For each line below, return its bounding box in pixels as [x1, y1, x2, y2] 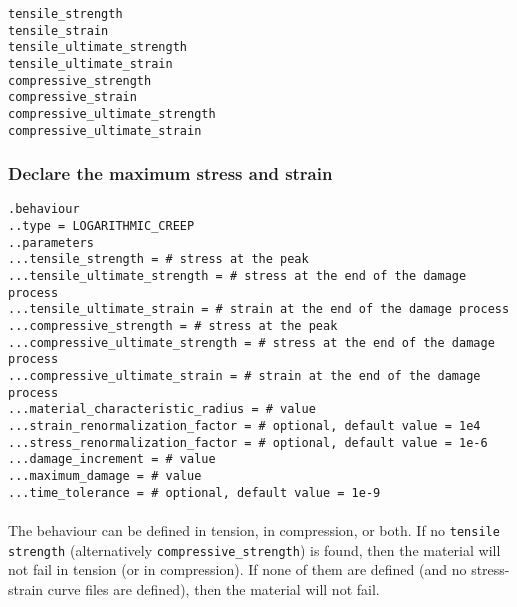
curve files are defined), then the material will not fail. [47, 578, 380, 599]
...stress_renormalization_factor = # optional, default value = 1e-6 [8, 435, 488, 450]
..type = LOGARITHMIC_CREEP [8, 219, 195, 234]
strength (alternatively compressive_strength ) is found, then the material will [8, 539, 501, 560]
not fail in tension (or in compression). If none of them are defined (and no [8, 559, 467, 580]
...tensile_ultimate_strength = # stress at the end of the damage [8, 269, 467, 284]
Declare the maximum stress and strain [8, 161, 333, 186]
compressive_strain [8, 90, 137, 105]
